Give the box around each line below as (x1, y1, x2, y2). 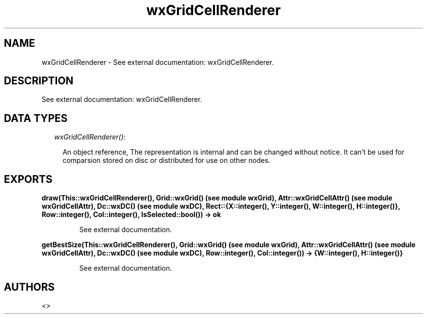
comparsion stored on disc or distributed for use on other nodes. (62, 156, 271, 165)
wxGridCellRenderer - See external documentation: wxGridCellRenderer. (41, 58, 274, 66)
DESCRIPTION (4, 75, 74, 87)
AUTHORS (4, 280, 55, 293)
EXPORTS (4, 173, 53, 185)
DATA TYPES (4, 112, 68, 124)
